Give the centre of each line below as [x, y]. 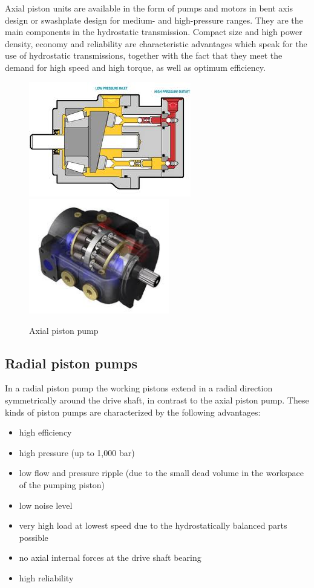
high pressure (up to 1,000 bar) [77, 452]
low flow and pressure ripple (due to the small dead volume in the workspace [162, 473]
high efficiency [45, 432]
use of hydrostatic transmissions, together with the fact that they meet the [144, 55]
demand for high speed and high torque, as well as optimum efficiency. [135, 67]
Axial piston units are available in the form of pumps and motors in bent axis [149, 8]
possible [34, 537]
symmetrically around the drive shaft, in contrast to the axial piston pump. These [157, 400]
